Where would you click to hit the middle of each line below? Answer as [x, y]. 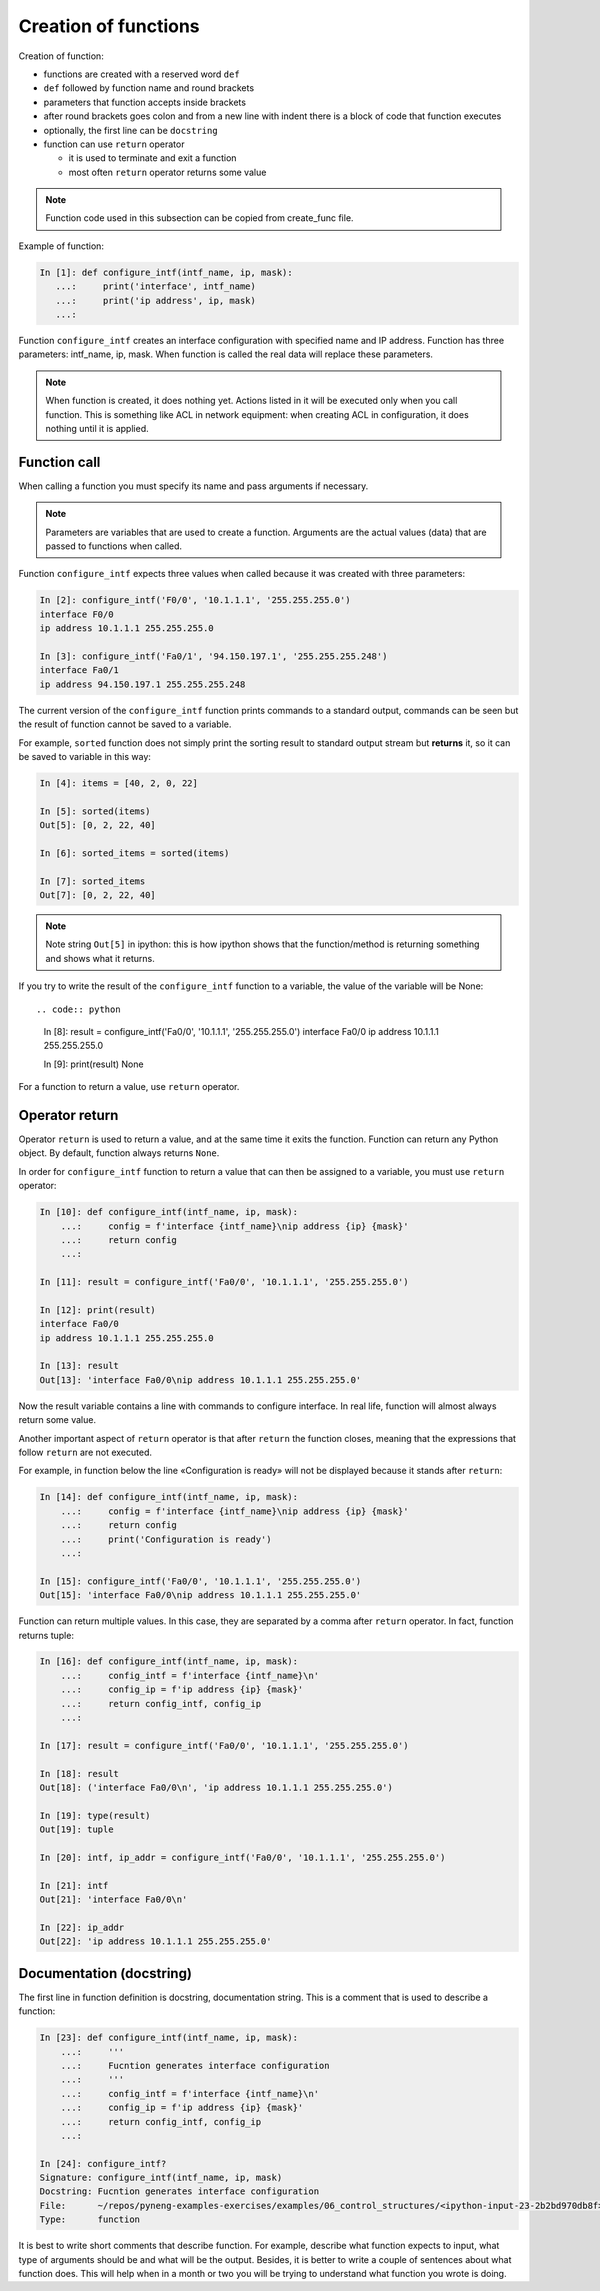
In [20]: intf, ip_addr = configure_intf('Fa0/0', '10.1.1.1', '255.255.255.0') [242, 1857]
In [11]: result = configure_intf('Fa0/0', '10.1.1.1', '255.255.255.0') [224, 1282]
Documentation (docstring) [105, 1973]
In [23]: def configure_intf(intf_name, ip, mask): [169, 2038]
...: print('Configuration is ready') [166, 1539]
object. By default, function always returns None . [119, 1153]
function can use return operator [114, 144]
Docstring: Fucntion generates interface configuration [179, 2191]
